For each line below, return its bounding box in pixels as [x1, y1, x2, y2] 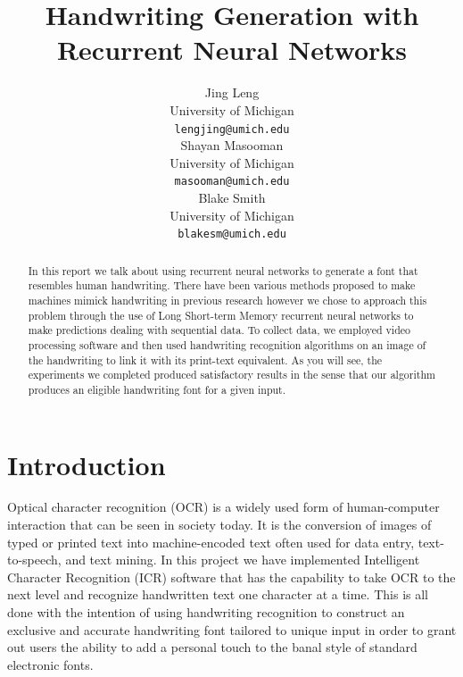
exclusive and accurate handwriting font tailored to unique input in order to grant [7, 620, 457, 639]
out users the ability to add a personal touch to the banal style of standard [7, 638, 418, 656]
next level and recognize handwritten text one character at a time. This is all [7, 585, 428, 604]
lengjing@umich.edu [174, 122, 290, 136]
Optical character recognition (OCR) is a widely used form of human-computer [7, 497, 440, 516]
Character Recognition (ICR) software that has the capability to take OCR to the [7, 567, 456, 586]
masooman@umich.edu [174, 175, 290, 188]
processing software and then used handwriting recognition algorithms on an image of [28, 337, 426, 352]
